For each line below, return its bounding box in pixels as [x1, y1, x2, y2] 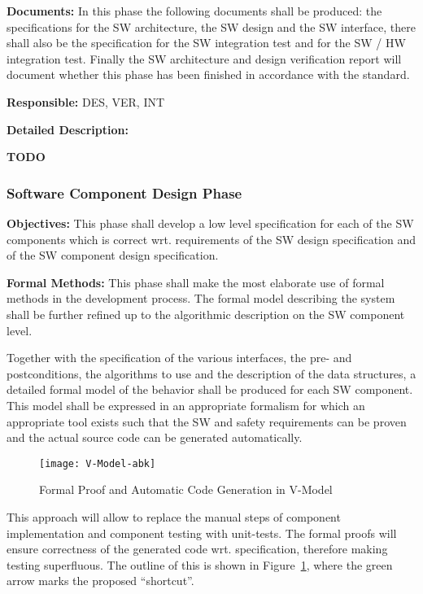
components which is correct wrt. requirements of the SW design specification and [7, 230, 416, 247]
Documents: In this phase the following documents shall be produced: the [7, 2, 382, 19]
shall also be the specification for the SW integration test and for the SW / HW [7, 34, 406, 51]
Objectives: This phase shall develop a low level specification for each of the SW [7, 214, 414, 231]
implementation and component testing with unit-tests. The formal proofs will [7, 524, 397, 541]
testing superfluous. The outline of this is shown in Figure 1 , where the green [7, 556, 393, 573]
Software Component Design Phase [7, 182, 242, 203]
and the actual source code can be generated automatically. [7, 429, 303, 446]
